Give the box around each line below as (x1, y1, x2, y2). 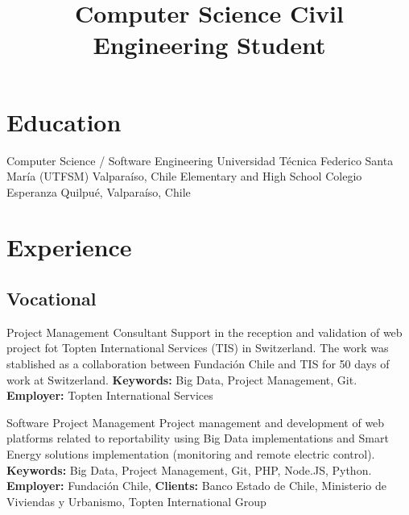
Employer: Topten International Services (6, 387, 213, 404)
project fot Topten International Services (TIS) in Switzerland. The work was (6, 339, 389, 356)
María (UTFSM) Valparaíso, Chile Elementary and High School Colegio (6, 168, 362, 185)
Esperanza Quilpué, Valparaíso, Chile (6, 183, 191, 200)
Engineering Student (93, 28, 326, 61)
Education (6, 105, 122, 138)
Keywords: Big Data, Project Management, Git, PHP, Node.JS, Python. (6, 461, 372, 478)
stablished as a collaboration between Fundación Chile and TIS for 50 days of (6, 355, 390, 372)
